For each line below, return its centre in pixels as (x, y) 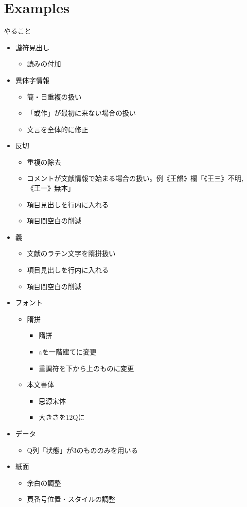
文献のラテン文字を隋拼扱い (71, 253)
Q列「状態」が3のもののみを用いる (82, 450)
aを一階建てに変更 (68, 351)
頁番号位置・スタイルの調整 (71, 499)
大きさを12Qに (62, 417)
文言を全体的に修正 (58, 129)
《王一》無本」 (51, 188)
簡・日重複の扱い (54, 96)
